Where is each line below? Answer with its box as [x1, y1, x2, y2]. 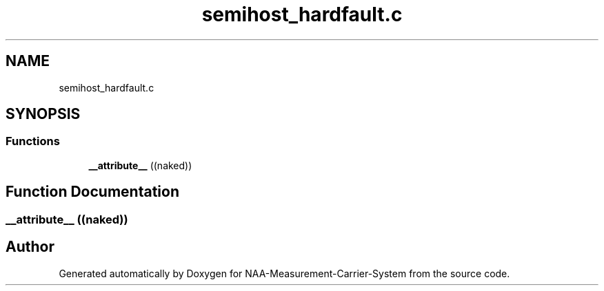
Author [6, 238, 54, 256]
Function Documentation [6, 183, 179, 201]
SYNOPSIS [6, 105, 81, 123]
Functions [6, 134, 60, 149]
